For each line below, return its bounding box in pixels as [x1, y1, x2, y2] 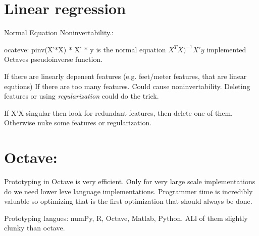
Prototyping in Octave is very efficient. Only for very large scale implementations [4, 176, 255, 186]
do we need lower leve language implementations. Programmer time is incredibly [4, 186, 253, 196]
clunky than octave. [4, 222, 65, 233]
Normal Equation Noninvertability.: [4, 27, 114, 38]
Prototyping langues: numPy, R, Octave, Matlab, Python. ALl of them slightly [4, 212, 248, 223]
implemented [206, 44, 246, 54]
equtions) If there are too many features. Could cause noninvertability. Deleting [4, 81, 250, 91]
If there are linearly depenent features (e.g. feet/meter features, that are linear [4, 70, 247, 81]
